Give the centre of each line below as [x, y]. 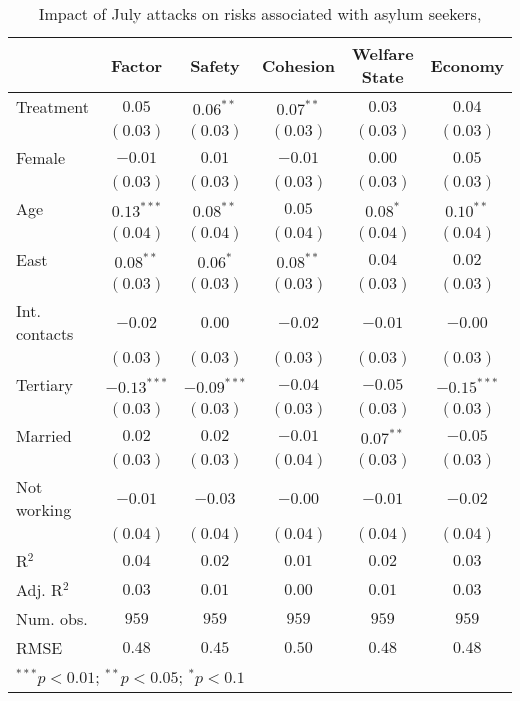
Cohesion [299, 65]
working [44, 509]
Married [44, 435]
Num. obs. [52, 618]
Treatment [52, 106]
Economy [467, 65]
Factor [137, 65]
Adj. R [39, 589]
